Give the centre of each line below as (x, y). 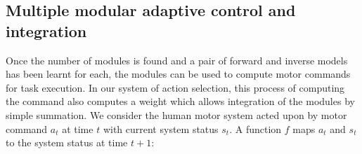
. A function (256, 128)
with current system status (161, 128)
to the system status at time (67, 142)
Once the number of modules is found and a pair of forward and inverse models (177, 60)
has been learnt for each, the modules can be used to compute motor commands (178, 74)
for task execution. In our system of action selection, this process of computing (175, 87)
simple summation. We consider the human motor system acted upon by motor (176, 114)
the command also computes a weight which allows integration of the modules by (180, 101)
